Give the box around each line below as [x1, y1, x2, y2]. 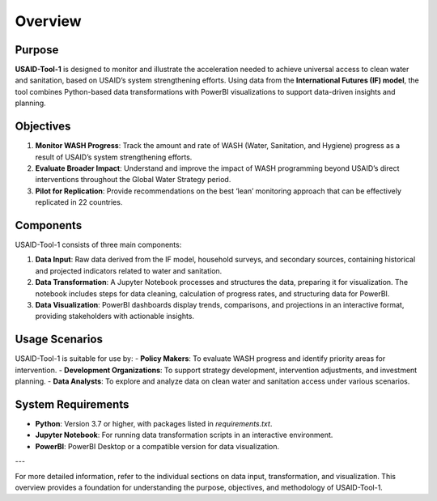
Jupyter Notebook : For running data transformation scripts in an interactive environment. [35, 430, 333, 440]
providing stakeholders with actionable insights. [35, 312, 194, 321]
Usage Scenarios [15, 333, 103, 346]
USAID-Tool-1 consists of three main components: [15, 240, 182, 249]
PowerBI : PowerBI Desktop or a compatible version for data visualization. [35, 441, 280, 451]
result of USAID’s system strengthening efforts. [35, 152, 193, 162]
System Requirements [15, 397, 129, 411]
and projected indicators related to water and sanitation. [35, 265, 223, 275]
